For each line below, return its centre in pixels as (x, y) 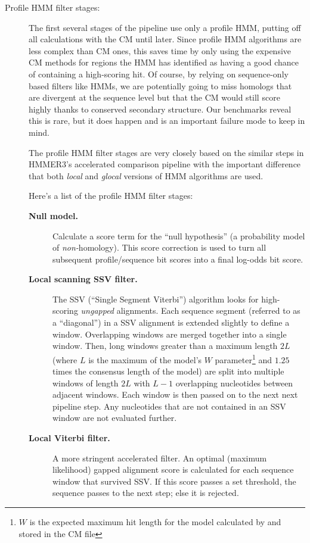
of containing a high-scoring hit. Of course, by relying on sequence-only (159, 74)
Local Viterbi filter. (69, 438)
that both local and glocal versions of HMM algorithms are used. (146, 175)
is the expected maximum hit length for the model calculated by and (155, 522)
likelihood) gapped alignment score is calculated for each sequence (173, 469)
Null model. (54, 215)
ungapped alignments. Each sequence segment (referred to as (190, 310)
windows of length (86, 383)
